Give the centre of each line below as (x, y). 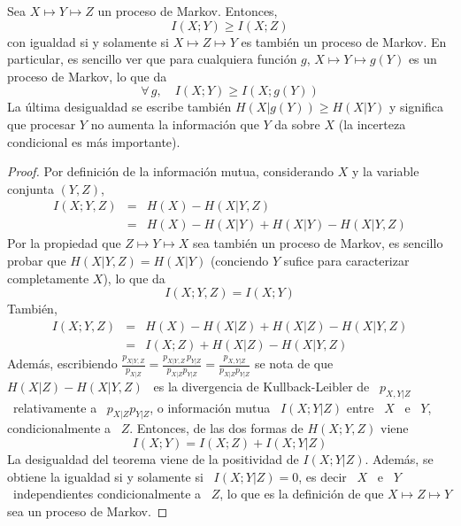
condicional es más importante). (94, 141)
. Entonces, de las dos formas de (216, 428)
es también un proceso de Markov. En (344, 41)
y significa (416, 107)
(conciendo (239, 260)
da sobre (297, 124)
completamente (48, 278)
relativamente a (55, 407)
